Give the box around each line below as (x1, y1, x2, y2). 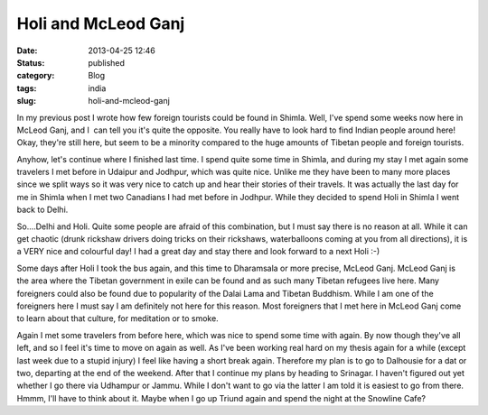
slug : (16, 96, 36, 106)
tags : (16, 82, 37, 94)
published (88, 57, 126, 68)
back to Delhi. (16, 204, 69, 216)
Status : (16, 57, 45, 68)
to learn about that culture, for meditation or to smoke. (16, 313, 219, 324)
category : (16, 70, 55, 81)
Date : (16, 45, 38, 56)
